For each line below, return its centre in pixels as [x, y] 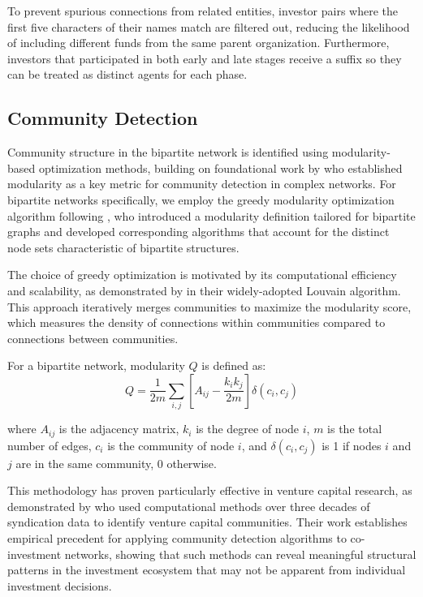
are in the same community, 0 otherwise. [116, 463]
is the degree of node [248, 429]
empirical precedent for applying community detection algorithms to [177, 538]
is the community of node [171, 445]
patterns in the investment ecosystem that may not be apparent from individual [207, 570]
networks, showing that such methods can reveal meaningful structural [240, 554]
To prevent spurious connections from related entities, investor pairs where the [203, 11]
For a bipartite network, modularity [96, 365]
